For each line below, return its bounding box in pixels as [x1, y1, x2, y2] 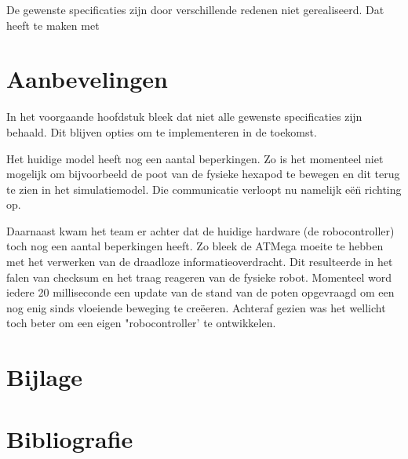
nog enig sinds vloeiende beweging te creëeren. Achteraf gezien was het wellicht [6, 299, 386, 315]
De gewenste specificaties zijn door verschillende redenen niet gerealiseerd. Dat [6, 2, 384, 17]
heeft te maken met [6, 16, 100, 33]
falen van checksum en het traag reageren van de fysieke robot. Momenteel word [6, 268, 392, 285]
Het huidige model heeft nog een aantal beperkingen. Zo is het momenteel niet [6, 150, 384, 166]
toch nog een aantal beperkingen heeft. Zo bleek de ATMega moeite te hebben [6, 238, 384, 254]
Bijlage [6, 361, 83, 393]
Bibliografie [6, 422, 133, 454]
